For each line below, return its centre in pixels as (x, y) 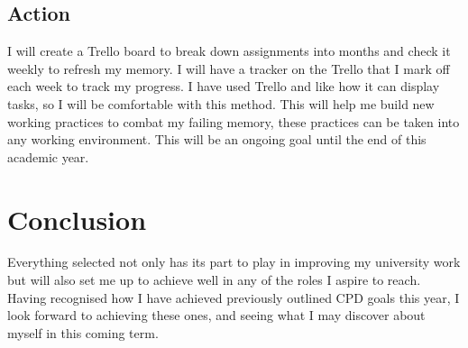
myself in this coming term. (83, 332)
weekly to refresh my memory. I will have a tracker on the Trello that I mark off (229, 68)
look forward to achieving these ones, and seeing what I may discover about (216, 315)
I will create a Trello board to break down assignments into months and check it (229, 51)
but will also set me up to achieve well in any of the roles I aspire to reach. (214, 280)
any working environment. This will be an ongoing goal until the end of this (217, 139)
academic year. (48, 156)
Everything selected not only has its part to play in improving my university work (234, 262)
